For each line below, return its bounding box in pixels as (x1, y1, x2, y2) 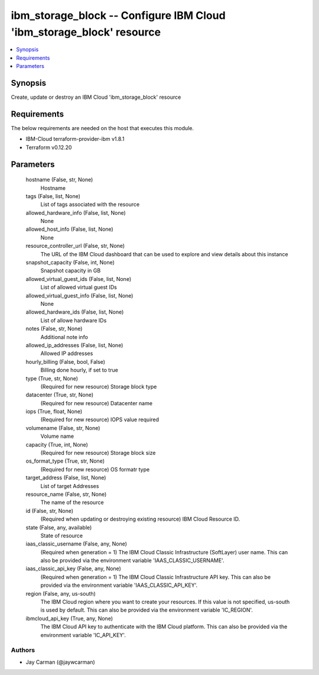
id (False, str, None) (25, 507, 74, 514)
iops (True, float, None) (25, 408, 83, 415)
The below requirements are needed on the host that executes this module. (11, 124, 194, 131)
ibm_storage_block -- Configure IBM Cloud (11, 9, 226, 22)
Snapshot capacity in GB (40, 267, 101, 274)
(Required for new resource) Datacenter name (40, 399, 153, 406)
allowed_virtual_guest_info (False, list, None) (25, 292, 134, 299)
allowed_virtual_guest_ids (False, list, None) (25, 275, 132, 282)
